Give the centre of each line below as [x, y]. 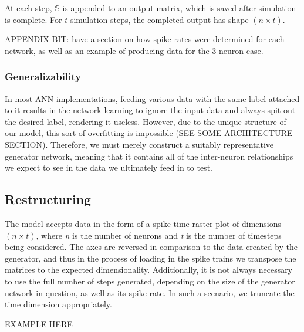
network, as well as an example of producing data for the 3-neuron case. [134, 50]
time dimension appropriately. [58, 304]
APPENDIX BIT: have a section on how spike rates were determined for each [145, 39]
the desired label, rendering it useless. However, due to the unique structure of [146, 121]
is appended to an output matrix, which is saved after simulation [179, 8]
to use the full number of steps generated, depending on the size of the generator [150, 281]
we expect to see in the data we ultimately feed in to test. [109, 167]
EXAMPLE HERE [39, 323]
